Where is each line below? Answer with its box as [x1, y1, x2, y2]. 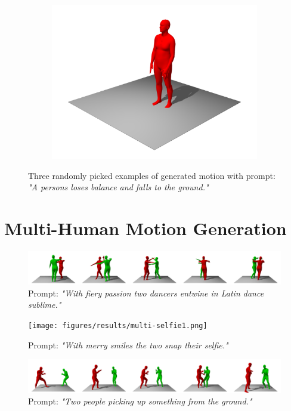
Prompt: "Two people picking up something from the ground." [28, 395, 252, 407]
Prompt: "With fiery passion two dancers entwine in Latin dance [28, 286, 264, 299]
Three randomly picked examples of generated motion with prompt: [28, 169, 275, 181]
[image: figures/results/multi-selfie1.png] [28, 322, 208, 330]
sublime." [28, 298, 61, 311]
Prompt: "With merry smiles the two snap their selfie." [28, 338, 228, 351]
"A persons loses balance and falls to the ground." [28, 181, 209, 193]
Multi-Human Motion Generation [4, 215, 287, 240]
